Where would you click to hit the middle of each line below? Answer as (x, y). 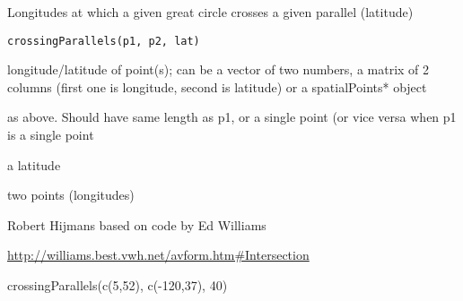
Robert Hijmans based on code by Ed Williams (137, 224)
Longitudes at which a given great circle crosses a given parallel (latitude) (210, 12)
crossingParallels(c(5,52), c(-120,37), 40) (118, 285)
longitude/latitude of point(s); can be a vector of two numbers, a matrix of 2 (218, 69)
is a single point (51, 135)
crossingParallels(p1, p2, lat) (104, 41)
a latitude (34, 164)
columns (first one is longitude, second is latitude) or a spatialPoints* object (217, 86)
